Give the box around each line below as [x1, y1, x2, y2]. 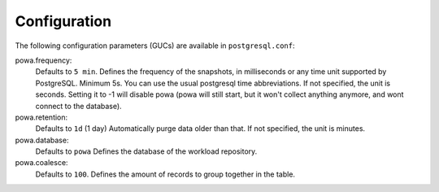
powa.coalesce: [15, 158, 68, 168]
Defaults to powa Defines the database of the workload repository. [35, 146, 258, 156]
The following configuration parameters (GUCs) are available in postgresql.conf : [15, 41, 296, 50]
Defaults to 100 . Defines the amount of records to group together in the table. [35, 169, 296, 179]
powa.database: [15, 135, 69, 145]
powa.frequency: [15, 55, 72, 65]
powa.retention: [15, 112, 68, 122]
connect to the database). [35, 101, 122, 111]
